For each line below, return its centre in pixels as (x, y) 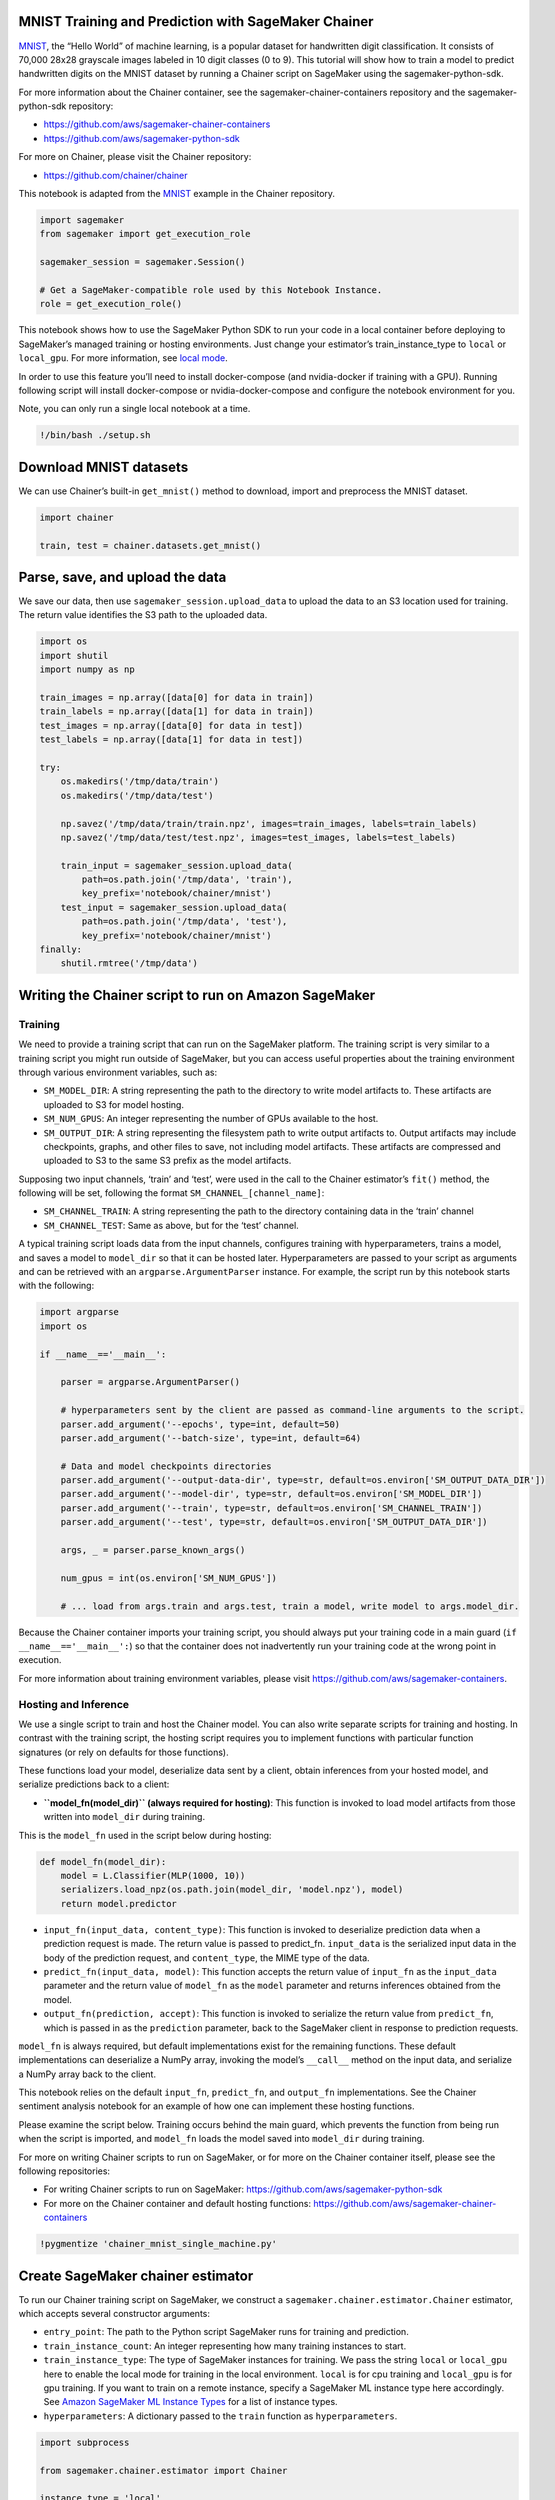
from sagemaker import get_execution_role (145, 234)
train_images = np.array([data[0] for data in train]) (176, 697)
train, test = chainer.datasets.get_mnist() (150, 545)
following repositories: (64, 2171)
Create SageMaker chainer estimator (136, 2275)
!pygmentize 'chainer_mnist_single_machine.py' (158, 2244)
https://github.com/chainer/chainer (115, 175)
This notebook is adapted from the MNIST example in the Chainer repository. (176, 194)
